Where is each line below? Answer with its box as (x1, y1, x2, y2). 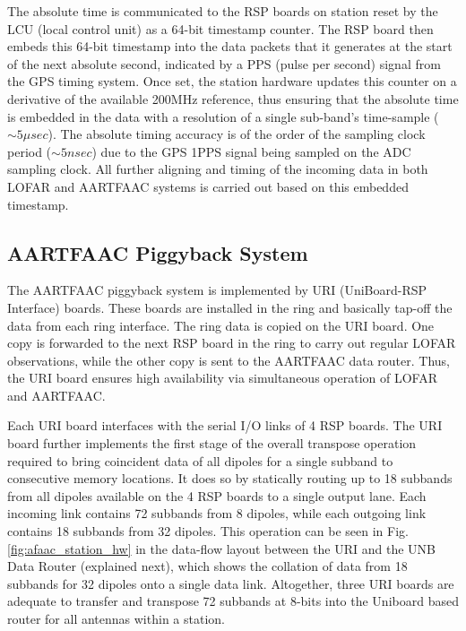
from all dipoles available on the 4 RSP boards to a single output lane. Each (7, 486, 427, 505)
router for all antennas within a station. (7, 609, 225, 628)
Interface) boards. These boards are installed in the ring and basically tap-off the (7, 298, 453, 316)
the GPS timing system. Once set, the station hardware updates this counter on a (7, 72, 457, 91)
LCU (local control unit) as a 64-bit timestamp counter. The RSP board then (7, 19, 434, 38)
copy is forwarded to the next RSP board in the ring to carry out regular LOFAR (7, 333, 456, 352)
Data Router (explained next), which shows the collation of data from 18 (7, 557, 408, 575)
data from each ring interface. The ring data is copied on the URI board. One (7, 315, 435, 334)
